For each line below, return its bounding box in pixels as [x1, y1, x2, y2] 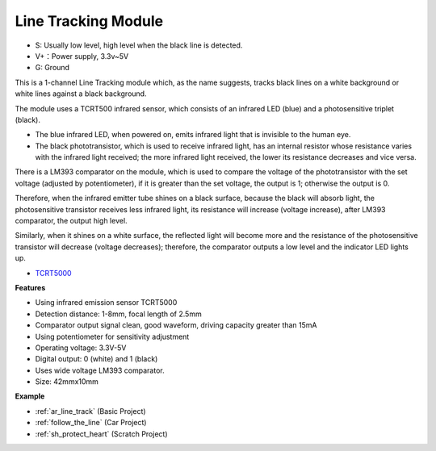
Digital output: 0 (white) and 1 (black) [35, 354, 158, 364]
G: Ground [35, 63, 70, 73]
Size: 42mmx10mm [35, 377, 99, 386]
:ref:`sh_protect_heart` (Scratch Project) [35, 428, 168, 439]
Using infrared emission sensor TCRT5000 [35, 298, 178, 307]
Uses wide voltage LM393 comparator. [35, 365, 165, 375]
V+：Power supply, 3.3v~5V [35, 51, 129, 61]
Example [15, 391, 45, 401]
